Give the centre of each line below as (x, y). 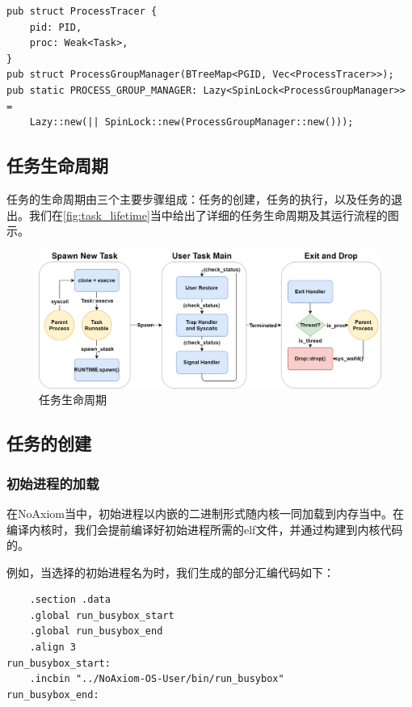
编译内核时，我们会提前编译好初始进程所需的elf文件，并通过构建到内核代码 (205, 529)
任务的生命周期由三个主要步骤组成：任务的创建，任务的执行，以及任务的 (199, 198)
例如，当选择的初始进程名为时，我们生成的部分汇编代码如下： (170, 572)
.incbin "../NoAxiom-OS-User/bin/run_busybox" (157, 679)
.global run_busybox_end (96, 631)
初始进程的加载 (53, 483)
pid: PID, (56, 27)
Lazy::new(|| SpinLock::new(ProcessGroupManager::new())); (191, 122)
